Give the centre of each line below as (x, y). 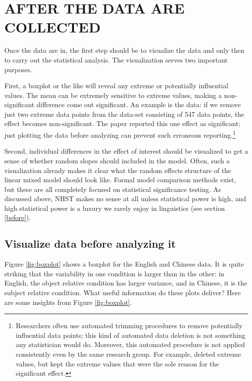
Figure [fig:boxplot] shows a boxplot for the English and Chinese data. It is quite (124, 264)
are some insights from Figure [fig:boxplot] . (68, 302)
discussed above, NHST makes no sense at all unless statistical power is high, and (125, 198)
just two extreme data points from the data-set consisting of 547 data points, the (124, 114)
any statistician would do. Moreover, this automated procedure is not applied (130, 344)
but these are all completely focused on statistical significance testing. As (113, 189)
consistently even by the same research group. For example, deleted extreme (128, 354)
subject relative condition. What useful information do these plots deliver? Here (123, 293)
